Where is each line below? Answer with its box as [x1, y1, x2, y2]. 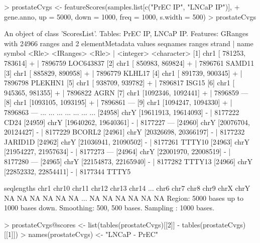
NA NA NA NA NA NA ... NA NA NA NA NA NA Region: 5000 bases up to [4, 192, 244, 203]
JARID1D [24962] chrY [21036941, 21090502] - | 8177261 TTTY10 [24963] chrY [4, 136, 249, 147]
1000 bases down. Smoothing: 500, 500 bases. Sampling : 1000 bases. [4, 202, 214, 213]
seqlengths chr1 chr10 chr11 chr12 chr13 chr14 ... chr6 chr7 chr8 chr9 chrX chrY [4, 183, 250, 193]
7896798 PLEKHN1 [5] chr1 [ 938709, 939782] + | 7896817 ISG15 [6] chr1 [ [4, 77, 235, 88]
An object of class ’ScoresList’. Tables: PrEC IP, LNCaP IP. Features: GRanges [4, 28, 248, 39]
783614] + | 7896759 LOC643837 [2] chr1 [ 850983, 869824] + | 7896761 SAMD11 [4, 57, 254, 68]
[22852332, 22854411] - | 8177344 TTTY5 [4, 166, 131, 176]
